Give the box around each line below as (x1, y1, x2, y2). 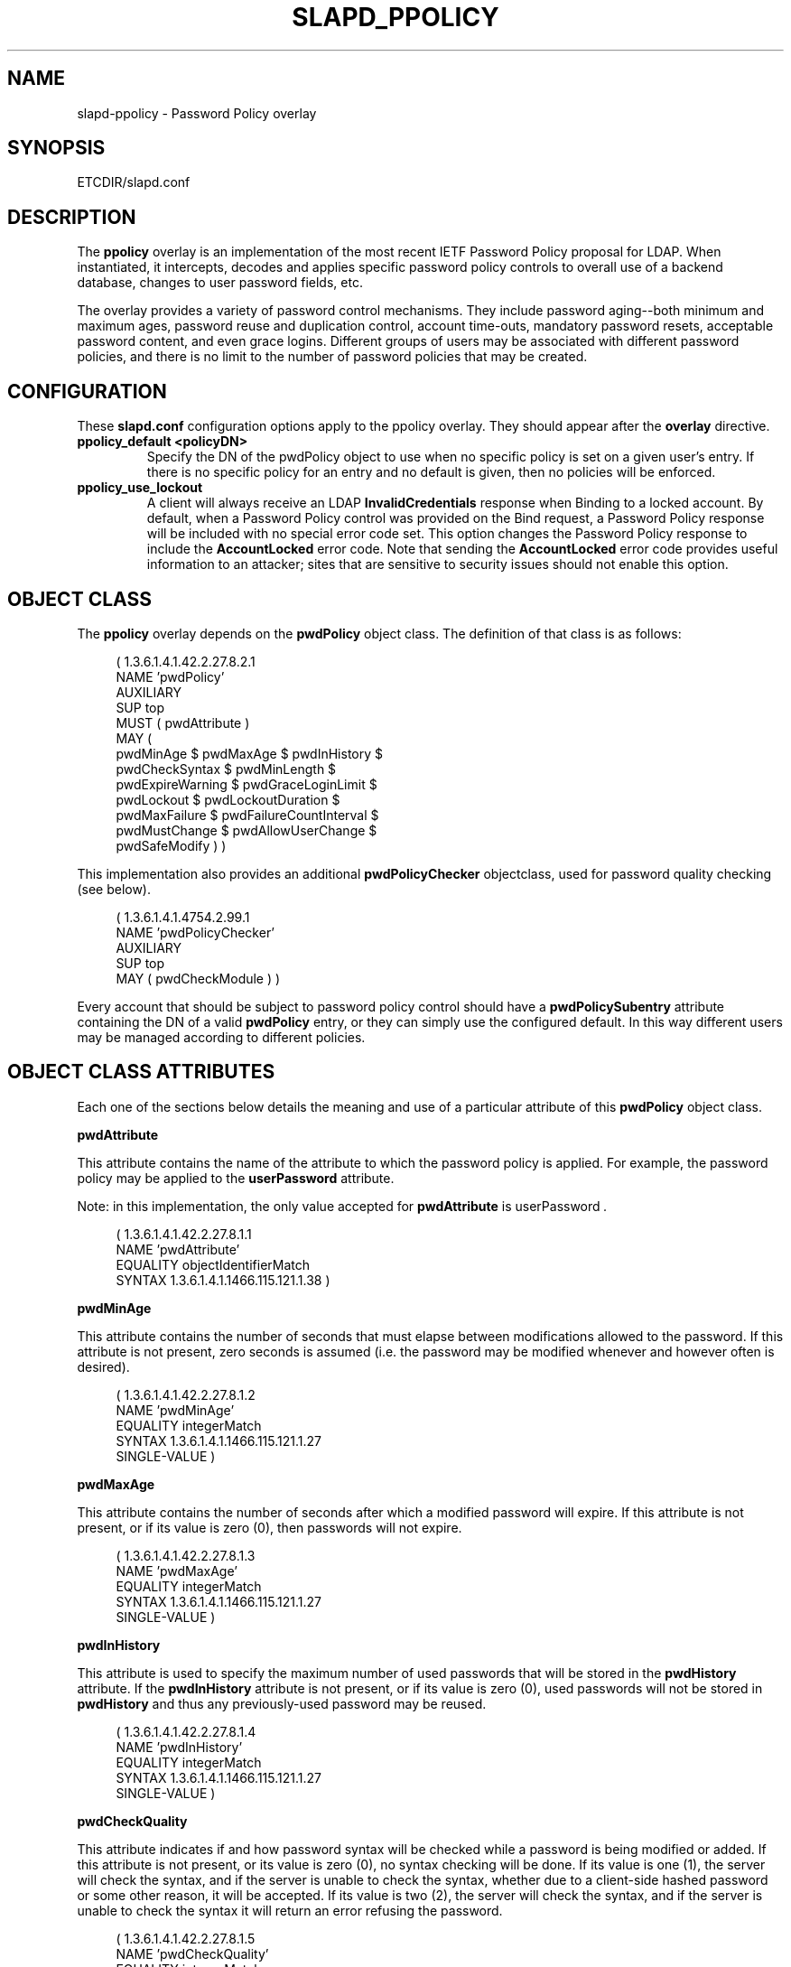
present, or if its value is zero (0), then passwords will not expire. (77, 1519, 462, 1535)
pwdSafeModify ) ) (116, 837, 227, 853)
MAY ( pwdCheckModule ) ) (116, 970, 281, 986)
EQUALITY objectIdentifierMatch (116, 1256, 311, 1272)
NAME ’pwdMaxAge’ (116, 1562, 237, 1579)
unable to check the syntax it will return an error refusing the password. (77, 1902, 503, 1918)
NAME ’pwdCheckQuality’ (116, 1945, 269, 1962)
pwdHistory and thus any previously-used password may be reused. (77, 1695, 487, 1711)
